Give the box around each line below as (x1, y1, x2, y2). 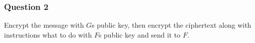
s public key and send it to (98, 29, 180, 40)
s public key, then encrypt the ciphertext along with (92, 20, 251, 30)
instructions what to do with (4, 29, 92, 40)
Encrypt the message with (4, 20, 84, 30)
